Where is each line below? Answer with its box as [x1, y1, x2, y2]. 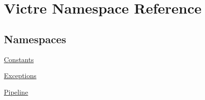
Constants [4, 54, 34, 64]
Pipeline [4, 86, 28, 97]
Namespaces [4, 31, 66, 46]
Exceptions [4, 70, 37, 81]
